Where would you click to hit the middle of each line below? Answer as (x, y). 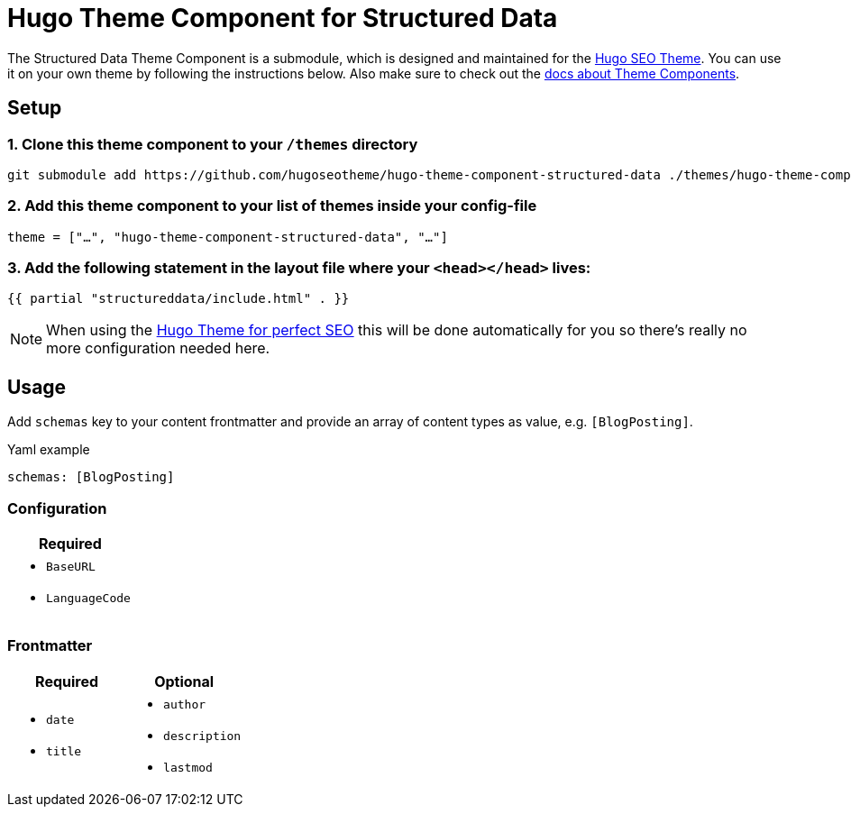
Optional (184, 681)
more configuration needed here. (158, 348)
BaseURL (71, 567)
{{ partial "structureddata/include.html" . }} (178, 299)
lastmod (188, 767)
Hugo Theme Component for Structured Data (283, 18)
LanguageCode (88, 599)
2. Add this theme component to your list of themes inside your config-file (272, 206)
